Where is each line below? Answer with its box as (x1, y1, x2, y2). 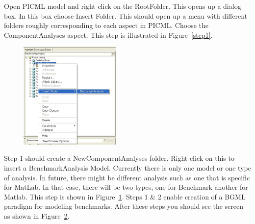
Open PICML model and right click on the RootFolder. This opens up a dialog (4, 1, 241, 11)
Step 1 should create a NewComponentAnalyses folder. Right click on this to (4, 153, 234, 163)
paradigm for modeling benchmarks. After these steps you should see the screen (4, 201, 243, 211)
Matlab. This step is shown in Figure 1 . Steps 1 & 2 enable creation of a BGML (4, 191, 246, 201)
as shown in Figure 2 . (4, 210, 70, 221)
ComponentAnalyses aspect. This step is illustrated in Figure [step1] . (4, 29, 213, 40)
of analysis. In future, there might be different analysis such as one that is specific (4, 172, 250, 182)
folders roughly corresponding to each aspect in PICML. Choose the (4, 20, 208, 30)
